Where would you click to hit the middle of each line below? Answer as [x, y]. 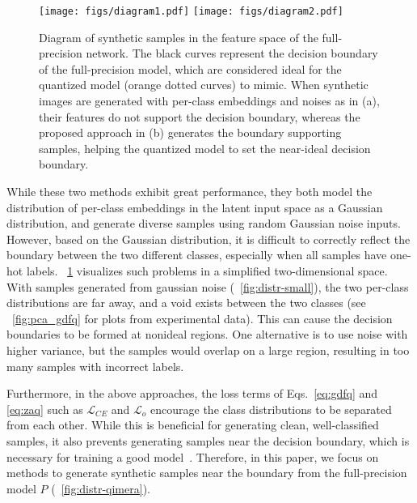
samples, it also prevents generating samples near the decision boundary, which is [208, 440]
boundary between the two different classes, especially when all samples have [197, 255]
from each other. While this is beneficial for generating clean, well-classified [193, 425]
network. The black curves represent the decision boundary [232, 53]
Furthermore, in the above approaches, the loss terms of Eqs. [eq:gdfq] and [192, 393]
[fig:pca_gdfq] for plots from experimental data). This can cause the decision [202, 318]
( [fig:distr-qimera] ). [101, 488]
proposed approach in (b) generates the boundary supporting [190, 132]
